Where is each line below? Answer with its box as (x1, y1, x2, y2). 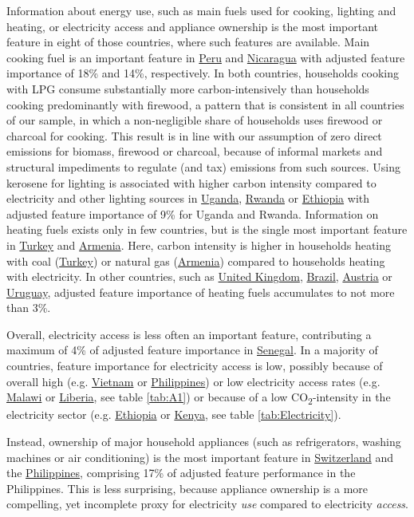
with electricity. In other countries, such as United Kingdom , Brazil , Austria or (6, 268, 392, 285)
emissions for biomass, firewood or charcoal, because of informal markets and (6, 143, 383, 160)
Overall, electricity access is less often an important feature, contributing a (6, 326, 372, 342)
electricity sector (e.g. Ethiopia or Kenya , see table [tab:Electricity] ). (6, 406, 341, 423)
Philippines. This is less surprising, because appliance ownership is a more (6, 480, 369, 496)
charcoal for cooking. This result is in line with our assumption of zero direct (6, 127, 382, 144)
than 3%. (6, 299, 51, 316)
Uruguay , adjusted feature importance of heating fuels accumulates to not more (6, 283, 395, 300)
